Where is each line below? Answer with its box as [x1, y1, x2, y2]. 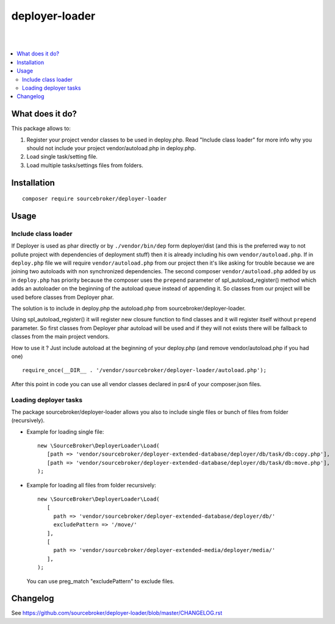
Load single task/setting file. [26, 153, 98, 160]
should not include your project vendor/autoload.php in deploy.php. [26, 144, 196, 152]
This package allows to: [11, 125, 71, 132]
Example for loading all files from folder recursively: [26, 481, 157, 489]
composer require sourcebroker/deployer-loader [22, 195, 167, 203]
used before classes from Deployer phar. [11, 293, 114, 301]
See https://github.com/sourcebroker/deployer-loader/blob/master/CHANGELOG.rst [11, 609, 223, 617]
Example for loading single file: [26, 428, 104, 436]
